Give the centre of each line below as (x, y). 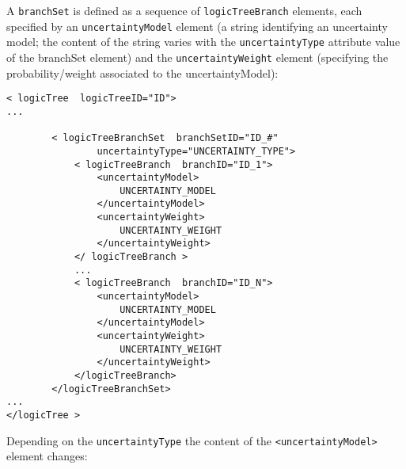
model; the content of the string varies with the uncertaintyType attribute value (203, 42)
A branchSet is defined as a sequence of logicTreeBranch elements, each (184, 10)
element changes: (47, 456)
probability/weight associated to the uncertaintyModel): (142, 72)
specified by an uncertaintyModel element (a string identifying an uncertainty (197, 26)
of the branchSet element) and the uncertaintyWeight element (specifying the (197, 57)
